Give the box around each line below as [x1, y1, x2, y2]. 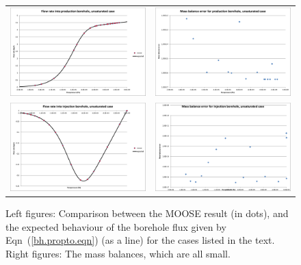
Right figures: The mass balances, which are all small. [5, 246, 231, 260]
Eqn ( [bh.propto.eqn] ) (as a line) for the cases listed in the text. [5, 233, 275, 247]
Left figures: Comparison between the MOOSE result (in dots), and [5, 206, 289, 220]
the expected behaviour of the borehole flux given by [5, 219, 226, 234]
